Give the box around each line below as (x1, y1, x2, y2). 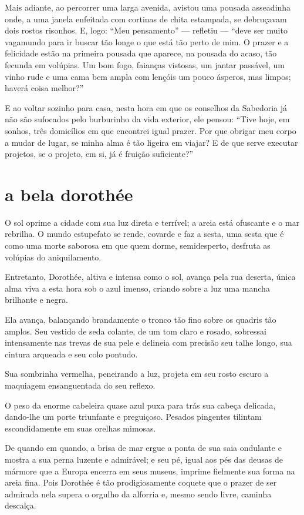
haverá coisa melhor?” (5, 82, 84, 94)
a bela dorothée (5, 182, 133, 206)
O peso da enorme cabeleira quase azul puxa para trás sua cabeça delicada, (5, 399, 276, 411)
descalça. (5, 499, 36, 511)
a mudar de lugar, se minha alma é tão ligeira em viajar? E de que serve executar (5, 136, 298, 148)
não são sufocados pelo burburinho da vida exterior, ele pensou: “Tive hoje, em (5, 113, 290, 125)
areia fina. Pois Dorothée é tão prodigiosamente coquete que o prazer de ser (5, 476, 277, 489)
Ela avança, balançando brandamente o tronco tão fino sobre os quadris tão (5, 313, 276, 325)
